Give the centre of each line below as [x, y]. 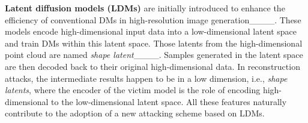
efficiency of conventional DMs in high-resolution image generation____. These [153, 19]
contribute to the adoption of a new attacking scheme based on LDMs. [135, 113]
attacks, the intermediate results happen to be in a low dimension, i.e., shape [146, 78]
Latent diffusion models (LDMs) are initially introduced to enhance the [145, 8]
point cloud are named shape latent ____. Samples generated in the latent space [154, 55]
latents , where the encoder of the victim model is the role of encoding [133, 90]
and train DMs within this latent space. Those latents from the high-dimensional [154, 43]
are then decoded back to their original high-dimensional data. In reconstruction [152, 66]
